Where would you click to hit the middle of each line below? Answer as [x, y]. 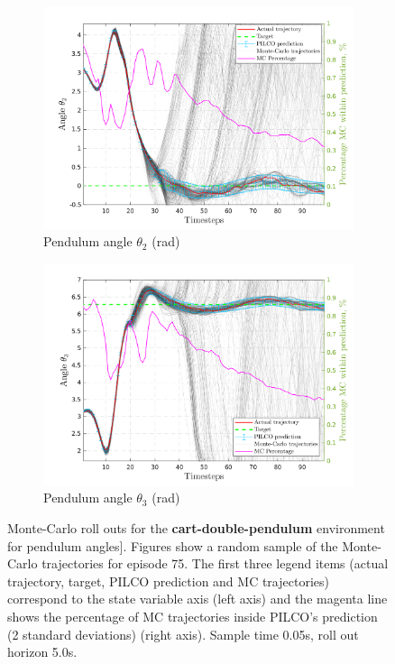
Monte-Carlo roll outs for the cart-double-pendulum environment [196, 527]
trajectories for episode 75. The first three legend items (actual [215, 563]
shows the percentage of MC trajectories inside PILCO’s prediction [193, 616]
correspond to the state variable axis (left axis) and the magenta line [197, 599]
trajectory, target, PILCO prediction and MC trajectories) [168, 581]
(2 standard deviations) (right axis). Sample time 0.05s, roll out [183, 634]
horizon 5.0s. [42, 652]
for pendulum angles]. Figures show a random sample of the [173, 545]
